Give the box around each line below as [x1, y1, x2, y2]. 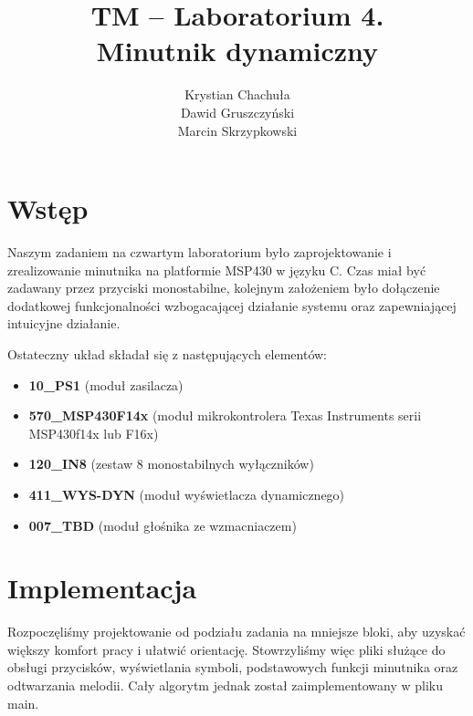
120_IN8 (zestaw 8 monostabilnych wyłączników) [28, 454, 314, 473]
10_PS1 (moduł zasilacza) [28, 375, 184, 394]
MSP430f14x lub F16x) [28, 423, 159, 442]
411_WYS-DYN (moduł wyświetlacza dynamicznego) [28, 484, 345, 503]
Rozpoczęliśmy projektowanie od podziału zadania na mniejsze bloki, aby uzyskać [7, 622, 466, 641]
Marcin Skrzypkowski [177, 120, 298, 140]
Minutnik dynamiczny [96, 32, 379, 69]
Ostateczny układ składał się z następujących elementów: [7, 345, 327, 363]
